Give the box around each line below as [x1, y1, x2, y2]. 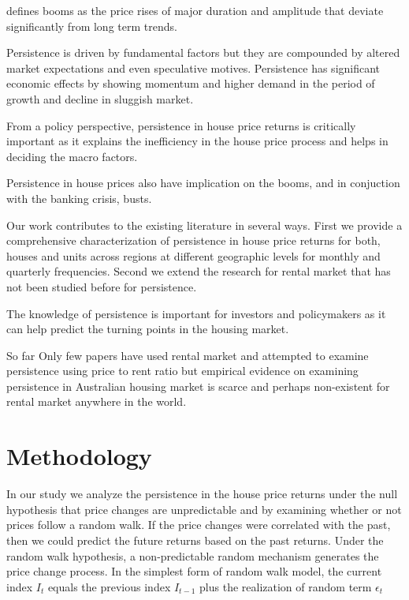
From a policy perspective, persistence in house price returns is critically [6, 117, 356, 133]
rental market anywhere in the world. [6, 393, 187, 410]
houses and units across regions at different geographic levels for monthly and [6, 247, 381, 264]
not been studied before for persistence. [6, 278, 197, 294]
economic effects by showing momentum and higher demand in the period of [6, 75, 375, 92]
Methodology [6, 440, 152, 472]
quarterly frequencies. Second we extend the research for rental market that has [6, 263, 391, 279]
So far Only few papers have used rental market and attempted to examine [6, 347, 369, 363]
